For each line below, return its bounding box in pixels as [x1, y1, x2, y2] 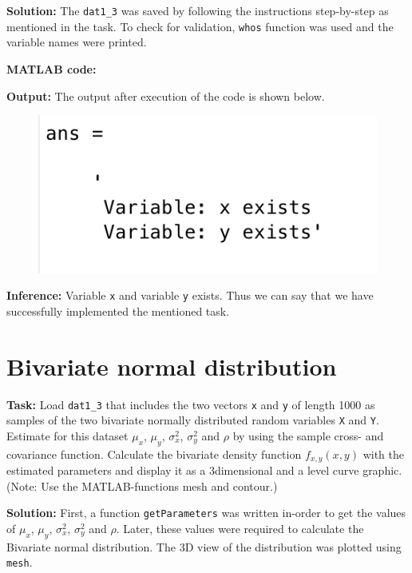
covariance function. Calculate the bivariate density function [6, 445, 302, 462]
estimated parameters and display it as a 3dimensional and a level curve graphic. [6, 462, 402, 479]
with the [362, 445, 404, 462]
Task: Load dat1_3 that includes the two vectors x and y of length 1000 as [6, 396, 375, 412]
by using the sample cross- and [232, 427, 384, 444]
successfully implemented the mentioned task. [6, 302, 230, 319]
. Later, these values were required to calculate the [116, 519, 364, 536]
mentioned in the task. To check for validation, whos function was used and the [6, 18, 394, 34]
